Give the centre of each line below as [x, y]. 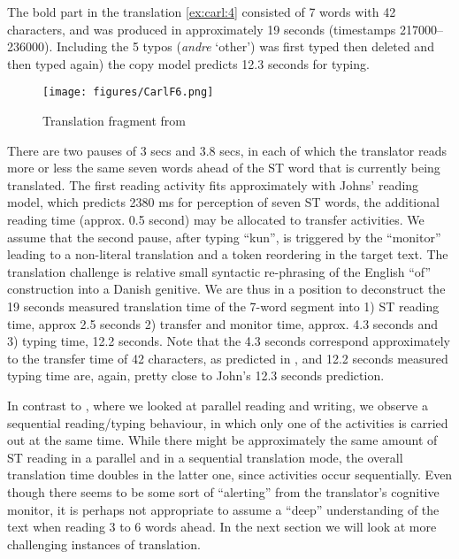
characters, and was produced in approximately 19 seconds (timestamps [202, 29]
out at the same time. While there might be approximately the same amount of [222, 440]
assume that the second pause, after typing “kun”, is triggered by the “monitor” [224, 237]
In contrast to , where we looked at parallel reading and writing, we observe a [218, 405]
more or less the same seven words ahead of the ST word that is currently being [224, 168]
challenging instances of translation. [104, 544]
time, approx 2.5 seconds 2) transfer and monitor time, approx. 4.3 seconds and [223, 323]
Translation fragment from [114, 121]
